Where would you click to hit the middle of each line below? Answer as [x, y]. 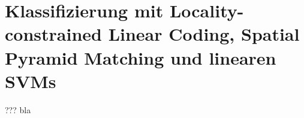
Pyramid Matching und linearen [141, 57]
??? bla [18, 109]
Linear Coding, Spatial [204, 34]
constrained [53, 34]
